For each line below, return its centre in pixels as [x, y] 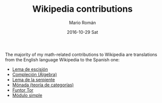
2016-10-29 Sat [82, 32]
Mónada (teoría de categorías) [43, 85]
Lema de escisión [30, 69]
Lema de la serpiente [33, 79]
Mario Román [82, 23]
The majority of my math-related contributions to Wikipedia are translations [81, 54]
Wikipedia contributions [82, 9]
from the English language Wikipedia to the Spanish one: [62, 59]
